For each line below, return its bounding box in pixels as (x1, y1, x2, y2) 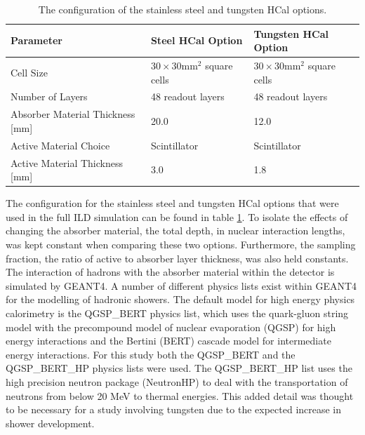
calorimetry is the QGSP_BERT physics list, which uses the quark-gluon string (6, 306, 349, 321)
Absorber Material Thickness (11, 107, 135, 121)
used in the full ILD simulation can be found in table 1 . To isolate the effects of (6, 209, 348, 224)
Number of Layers (11, 89, 88, 104)
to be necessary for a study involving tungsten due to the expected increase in (6, 402, 342, 417)
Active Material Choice (11, 138, 110, 152)
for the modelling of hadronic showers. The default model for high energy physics (6, 292, 355, 307)
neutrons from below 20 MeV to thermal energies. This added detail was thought (6, 388, 354, 403)
